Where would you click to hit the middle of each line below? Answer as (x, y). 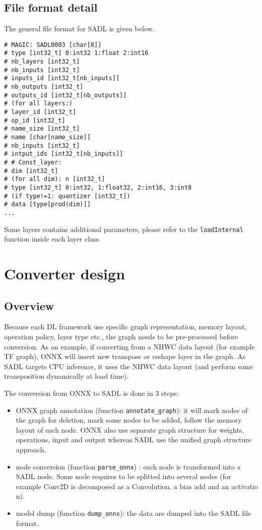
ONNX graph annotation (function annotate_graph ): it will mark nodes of (132, 410)
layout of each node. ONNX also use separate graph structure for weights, (130, 429)
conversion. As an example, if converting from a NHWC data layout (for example (129, 346)
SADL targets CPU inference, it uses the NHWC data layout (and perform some (129, 366)
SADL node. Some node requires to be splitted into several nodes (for (123, 476)
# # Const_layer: (33, 162)
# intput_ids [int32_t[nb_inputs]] (64, 154)
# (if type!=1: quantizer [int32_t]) (67, 196)
